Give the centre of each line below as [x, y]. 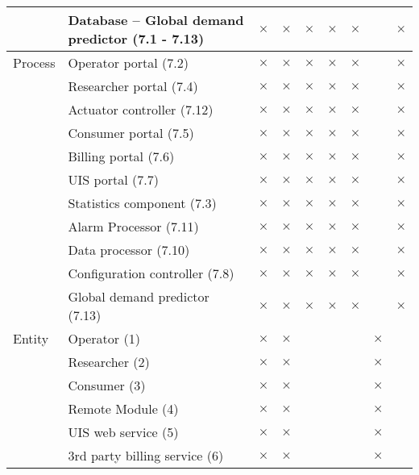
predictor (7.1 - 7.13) [136, 38]
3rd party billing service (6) [146, 455]
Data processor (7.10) [129, 250]
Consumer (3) [107, 385]
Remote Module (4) [123, 408]
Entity [31, 338]
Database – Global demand [156, 20]
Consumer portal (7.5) [131, 133]
